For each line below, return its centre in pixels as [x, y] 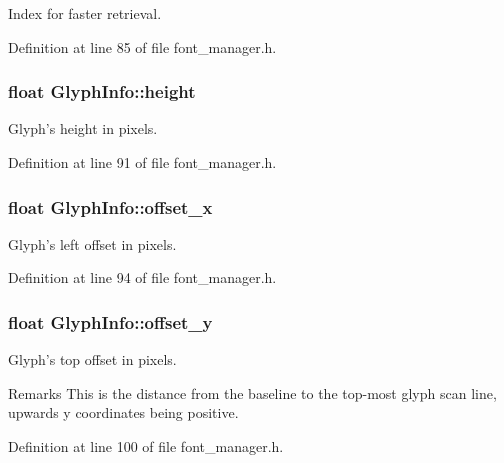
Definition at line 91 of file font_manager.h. [142, 162]
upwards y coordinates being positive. [123, 412]
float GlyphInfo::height [102, 91]
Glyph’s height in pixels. [83, 128]
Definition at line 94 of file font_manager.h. [142, 277]
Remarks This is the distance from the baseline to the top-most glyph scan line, [252, 392]
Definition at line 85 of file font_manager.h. [142, 46]
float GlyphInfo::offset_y [110, 321]
